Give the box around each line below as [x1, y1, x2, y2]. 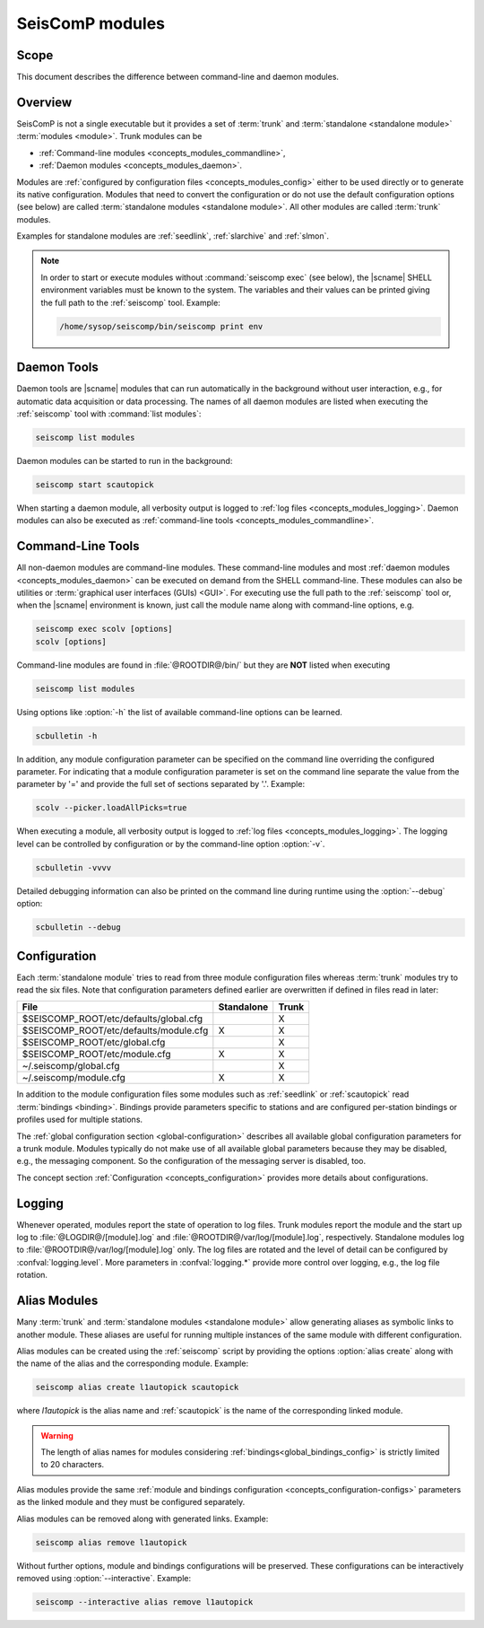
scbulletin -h [35, 731, 98, 740]
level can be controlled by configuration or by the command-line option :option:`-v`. [16, 838, 325, 849]
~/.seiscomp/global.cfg [22, 1060, 120, 1072]
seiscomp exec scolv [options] [35, 624, 174, 635]
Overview [16, 94, 73, 109]
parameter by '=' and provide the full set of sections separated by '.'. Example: [16, 779, 305, 790]
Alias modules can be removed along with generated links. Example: [16, 1513, 269, 1524]
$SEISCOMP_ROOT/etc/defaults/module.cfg [22, 1024, 209, 1037]
